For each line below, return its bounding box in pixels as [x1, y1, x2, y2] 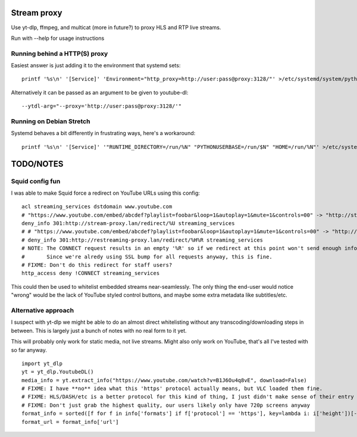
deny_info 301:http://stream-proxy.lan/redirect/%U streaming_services [21, 220, 235, 227]
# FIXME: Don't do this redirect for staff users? [21, 262, 173, 269]
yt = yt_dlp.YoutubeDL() [21, 369, 94, 375]
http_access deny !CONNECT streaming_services [21, 270, 160, 277]
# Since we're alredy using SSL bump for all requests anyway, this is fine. [21, 253, 273, 260]
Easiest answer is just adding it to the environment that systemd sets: [11, 62, 181, 69]
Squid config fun [11, 177, 61, 185]
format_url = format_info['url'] [21, 419, 119, 425]
